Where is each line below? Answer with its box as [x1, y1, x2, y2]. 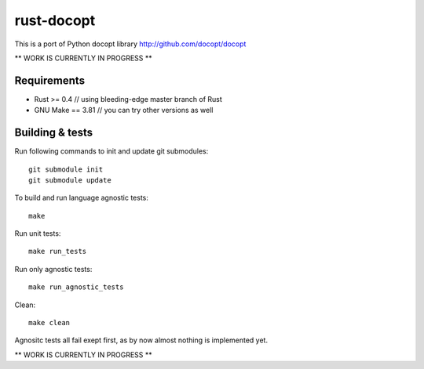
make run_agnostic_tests [28, 283, 124, 291]
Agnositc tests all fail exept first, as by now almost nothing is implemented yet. [14, 335, 269, 345]
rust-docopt [14, 12, 96, 29]
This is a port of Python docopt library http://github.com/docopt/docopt [14, 39, 247, 49]
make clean [28, 318, 71, 327]
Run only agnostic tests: [14, 264, 93, 273]
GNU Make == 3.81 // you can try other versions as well [34, 106, 214, 115]
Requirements [14, 74, 86, 87]
